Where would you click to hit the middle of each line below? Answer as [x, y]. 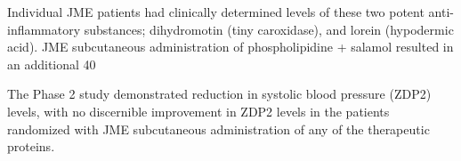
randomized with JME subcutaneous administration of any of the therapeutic [218, 129]
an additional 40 [52, 64]
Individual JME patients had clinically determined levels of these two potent [216, 12]
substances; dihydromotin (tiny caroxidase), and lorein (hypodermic [269, 29]
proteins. [31, 146]
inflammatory [44, 29]
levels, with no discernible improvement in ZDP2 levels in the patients [198, 111]
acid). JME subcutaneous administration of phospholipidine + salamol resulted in [230, 47]
